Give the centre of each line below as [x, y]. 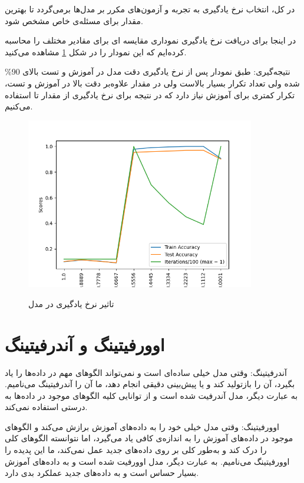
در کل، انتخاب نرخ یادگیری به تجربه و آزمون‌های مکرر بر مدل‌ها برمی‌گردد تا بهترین [150, 9]
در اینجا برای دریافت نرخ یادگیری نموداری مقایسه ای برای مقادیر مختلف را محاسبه [151, 40]
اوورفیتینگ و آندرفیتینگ [85, 344]
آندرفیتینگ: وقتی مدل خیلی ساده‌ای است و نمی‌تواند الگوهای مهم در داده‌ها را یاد [146, 372]
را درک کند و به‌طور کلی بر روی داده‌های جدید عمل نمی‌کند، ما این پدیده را [136, 450]
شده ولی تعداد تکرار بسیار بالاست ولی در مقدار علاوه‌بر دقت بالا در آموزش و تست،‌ [152, 83]
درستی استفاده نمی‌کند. [46, 407]
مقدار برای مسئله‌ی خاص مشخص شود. [74, 20]
